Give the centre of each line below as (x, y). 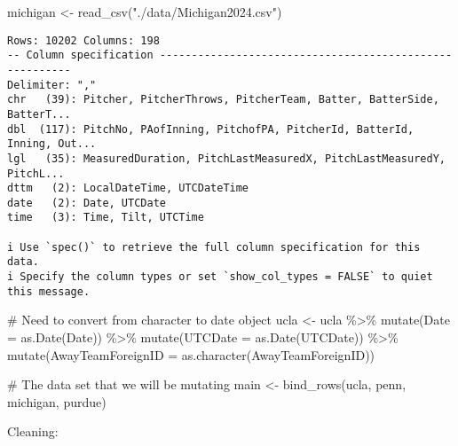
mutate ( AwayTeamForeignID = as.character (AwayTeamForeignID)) (191, 354)
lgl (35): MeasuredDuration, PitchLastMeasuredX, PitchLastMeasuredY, (226, 158)
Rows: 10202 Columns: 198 (83, 40)
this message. (49, 291)
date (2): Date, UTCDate (87, 203)
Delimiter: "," (52, 85)
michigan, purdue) (57, 401)
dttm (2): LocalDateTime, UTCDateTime (128, 188)
